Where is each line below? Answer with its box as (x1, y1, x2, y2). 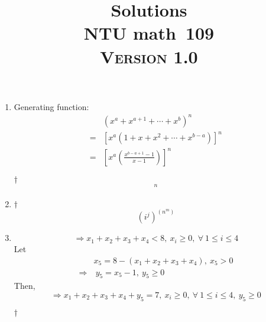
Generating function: (14, 100, 89, 112)
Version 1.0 (100, 44, 198, 68)
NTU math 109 (83, 21, 215, 45)
